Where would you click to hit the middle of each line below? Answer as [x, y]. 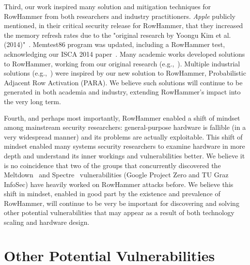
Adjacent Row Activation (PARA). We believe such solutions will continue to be [123, 82]
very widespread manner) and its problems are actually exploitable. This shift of [123, 136]
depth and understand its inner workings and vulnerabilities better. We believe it [125, 155]
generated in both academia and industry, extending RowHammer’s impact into [122, 92]
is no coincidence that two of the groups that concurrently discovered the [112, 165]
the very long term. [32, 101]
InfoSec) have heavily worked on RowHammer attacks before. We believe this [119, 184]
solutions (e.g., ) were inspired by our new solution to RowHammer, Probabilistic [125, 73]
